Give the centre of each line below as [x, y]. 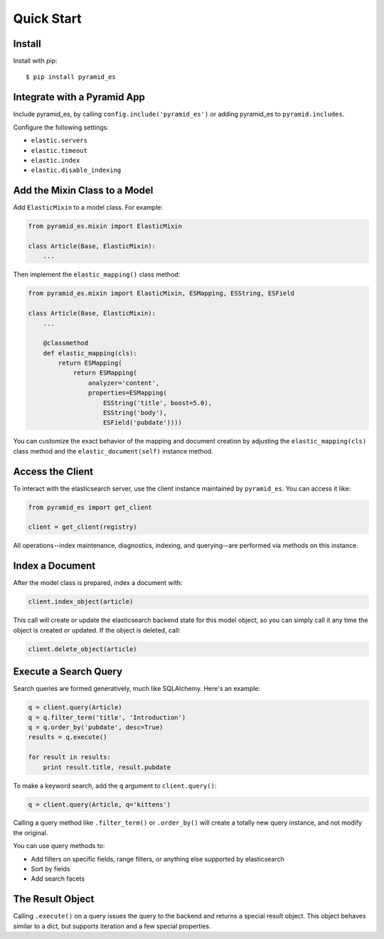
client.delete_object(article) [83, 649]
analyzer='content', [124, 383]
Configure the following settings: [61, 127]
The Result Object [54, 899]
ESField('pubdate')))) [143, 423]
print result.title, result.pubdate [107, 767]
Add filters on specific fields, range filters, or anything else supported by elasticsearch [158, 859]
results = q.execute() [68, 737]
